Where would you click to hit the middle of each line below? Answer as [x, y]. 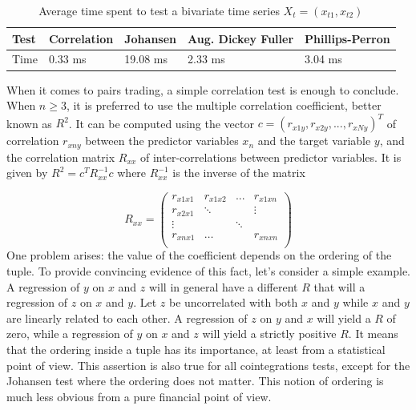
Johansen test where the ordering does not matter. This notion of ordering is [195, 381]
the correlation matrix [61, 157]
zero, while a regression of [70, 334]
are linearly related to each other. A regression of [127, 318]
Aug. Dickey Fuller [241, 38]
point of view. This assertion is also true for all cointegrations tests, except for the [208, 365]
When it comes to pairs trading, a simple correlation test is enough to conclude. [203, 89]
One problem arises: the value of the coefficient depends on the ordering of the [199, 255]
